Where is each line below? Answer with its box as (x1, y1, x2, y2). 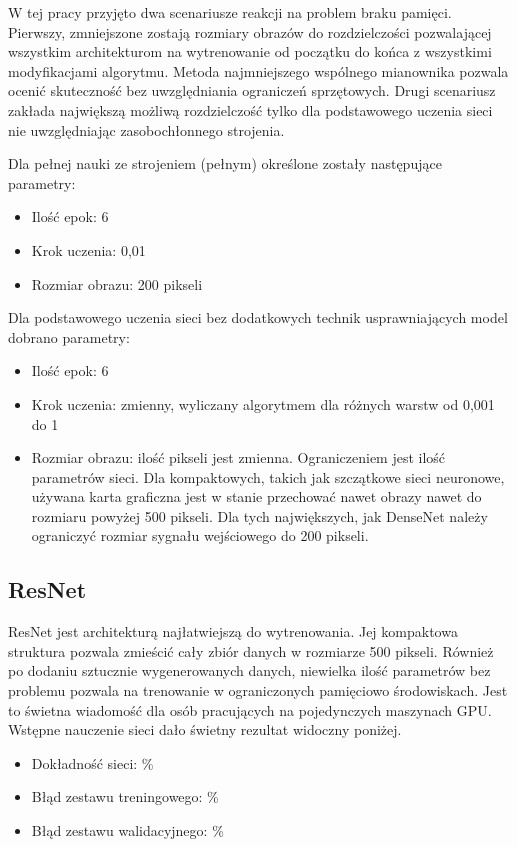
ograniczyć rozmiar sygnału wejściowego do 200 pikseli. (31, 525, 369, 546)
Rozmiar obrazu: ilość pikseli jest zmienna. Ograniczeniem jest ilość (31, 447, 446, 468)
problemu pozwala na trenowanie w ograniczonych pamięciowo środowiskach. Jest (8, 680, 508, 701)
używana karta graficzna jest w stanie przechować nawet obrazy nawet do (31, 486, 482, 507)
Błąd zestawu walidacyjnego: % (31, 820, 224, 841)
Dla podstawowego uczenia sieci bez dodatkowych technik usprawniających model (8, 307, 508, 328)
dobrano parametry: (8, 326, 130, 347)
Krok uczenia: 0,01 (31, 239, 146, 260)
